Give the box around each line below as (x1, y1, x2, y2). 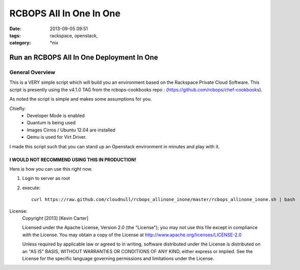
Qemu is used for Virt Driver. (27, 134, 87, 140)
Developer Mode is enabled (27, 112, 85, 119)
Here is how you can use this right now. (9, 166, 93, 172)
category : (9, 40, 31, 46)
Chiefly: (9, 105, 26, 111)
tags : (9, 32, 21, 38)
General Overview (9, 69, 56, 76)
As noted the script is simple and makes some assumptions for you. (9, 96, 152, 102)
